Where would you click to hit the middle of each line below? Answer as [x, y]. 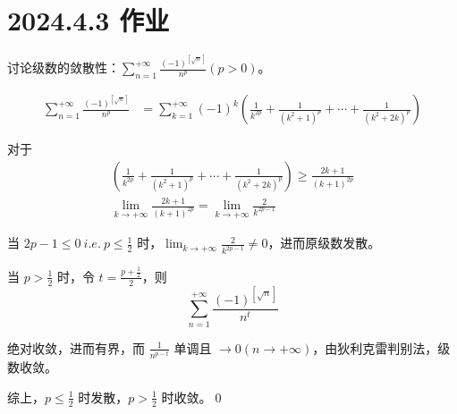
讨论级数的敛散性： [63, 68]
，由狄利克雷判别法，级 [381, 347]
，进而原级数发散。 [324, 243]
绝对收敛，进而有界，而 [76, 347]
